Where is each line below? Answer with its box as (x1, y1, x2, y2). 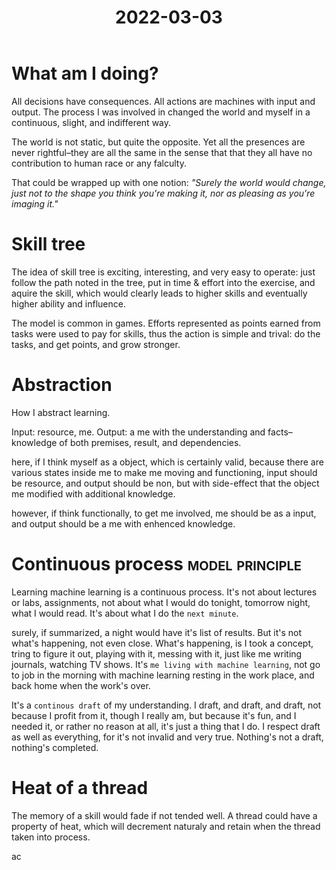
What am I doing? (11, 62, 159, 85)
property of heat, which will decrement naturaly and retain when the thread (11, 820, 321, 832)
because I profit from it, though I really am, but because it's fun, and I (11, 709, 297, 721)
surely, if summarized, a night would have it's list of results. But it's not (11, 626, 303, 638)
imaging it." (11, 197, 59, 210)
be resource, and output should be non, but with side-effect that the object (11, 477, 320, 489)
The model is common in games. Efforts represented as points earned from (11, 317, 321, 329)
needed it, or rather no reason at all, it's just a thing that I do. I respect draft (11, 720, 321, 732)
